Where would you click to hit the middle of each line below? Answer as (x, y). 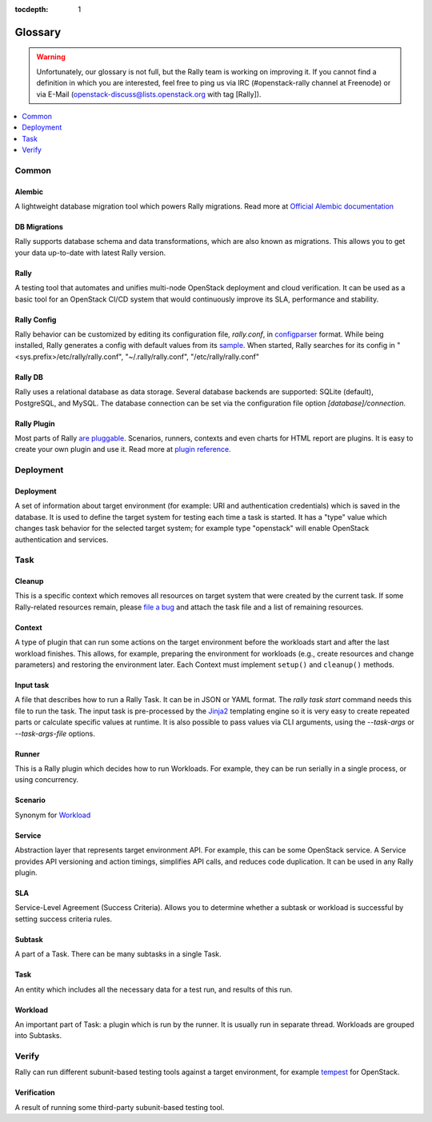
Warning (51, 57)
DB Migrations (39, 227)
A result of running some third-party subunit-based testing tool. (120, 1107)
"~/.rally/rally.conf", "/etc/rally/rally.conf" (192, 357)
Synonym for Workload (53, 815)
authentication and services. (62, 539)
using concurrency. (47, 780)
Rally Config (36, 319)
